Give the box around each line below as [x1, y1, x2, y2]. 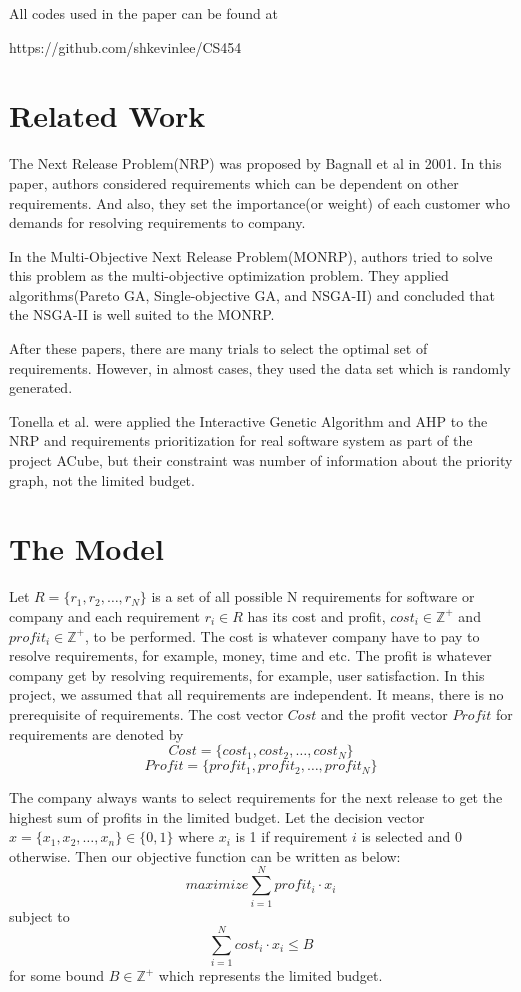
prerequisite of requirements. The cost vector [9, 703, 284, 724]
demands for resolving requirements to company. [9, 212, 306, 233]
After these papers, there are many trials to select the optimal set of [9, 338, 428, 359]
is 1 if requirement [235, 826, 348, 847]
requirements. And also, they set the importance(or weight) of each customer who [9, 192, 510, 213]
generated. [9, 377, 73, 398]
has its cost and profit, [247, 605, 386, 626]
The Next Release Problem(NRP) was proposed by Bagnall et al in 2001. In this [9, 153, 502, 174]
